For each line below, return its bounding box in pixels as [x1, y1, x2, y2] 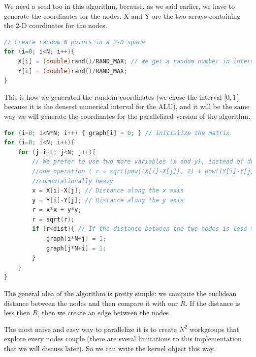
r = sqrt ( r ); [32, 216, 75, 223]
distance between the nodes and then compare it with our [4, 298, 178, 308]
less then [4, 307, 31, 318]
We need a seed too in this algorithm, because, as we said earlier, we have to [4, 1, 235, 11]
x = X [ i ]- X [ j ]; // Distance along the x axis [32, 187, 184, 194]
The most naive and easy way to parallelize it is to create [4, 324, 177, 334]
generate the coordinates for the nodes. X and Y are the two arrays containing [4, 10, 241, 21]
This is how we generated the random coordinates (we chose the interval [4, 91, 222, 102]
